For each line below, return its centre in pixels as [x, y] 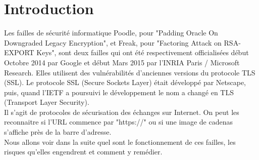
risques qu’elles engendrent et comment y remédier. [83, 152]
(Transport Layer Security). [47, 102]
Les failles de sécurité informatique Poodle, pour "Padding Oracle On [111, 33]
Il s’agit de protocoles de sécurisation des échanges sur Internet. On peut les [122, 112]
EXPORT [19, 52]
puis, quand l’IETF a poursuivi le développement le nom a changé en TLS [119, 92]
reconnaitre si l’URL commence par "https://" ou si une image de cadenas [119, 122]
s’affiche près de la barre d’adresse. [58, 132]
